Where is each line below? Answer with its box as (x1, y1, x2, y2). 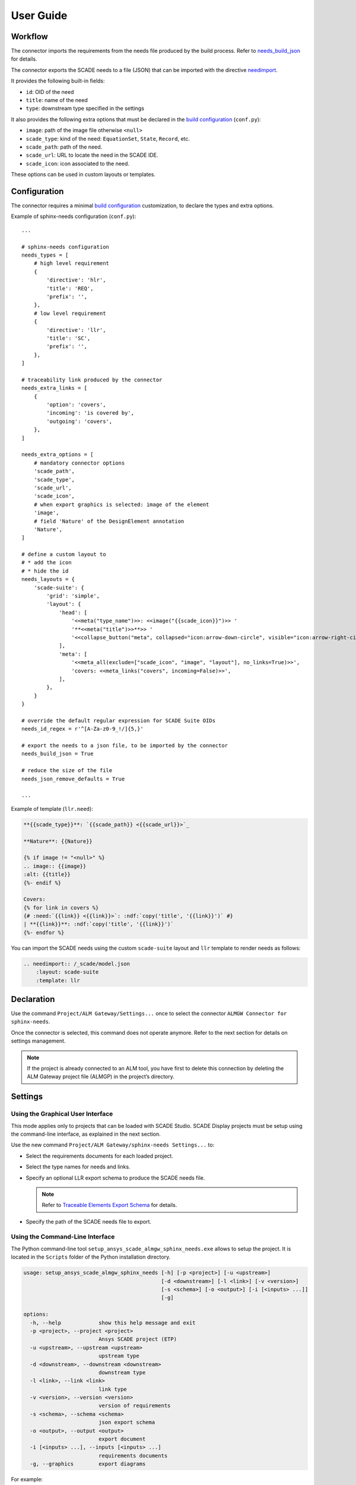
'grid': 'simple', (46, 593, 100, 599)
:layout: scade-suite (36, 969, 99, 975)
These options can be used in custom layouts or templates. (11, 171, 155, 178)
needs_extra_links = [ (21, 385, 88, 391)
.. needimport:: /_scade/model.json (23, 960, 131, 967)
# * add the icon (21, 559, 72, 566)
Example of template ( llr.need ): (11, 805, 93, 812)
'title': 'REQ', (46, 285, 94, 292)
